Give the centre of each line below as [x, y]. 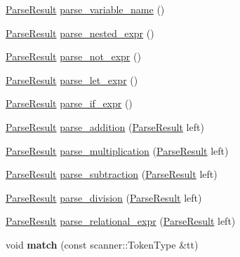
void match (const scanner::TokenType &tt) [102, 244]
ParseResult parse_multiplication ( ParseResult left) [117, 150]
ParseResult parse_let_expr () [72, 79]
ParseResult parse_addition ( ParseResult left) [105, 126]
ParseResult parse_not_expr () [73, 56]
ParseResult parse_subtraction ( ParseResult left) [112, 174]
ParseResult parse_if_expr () [69, 103]
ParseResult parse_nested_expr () [80, 33]
